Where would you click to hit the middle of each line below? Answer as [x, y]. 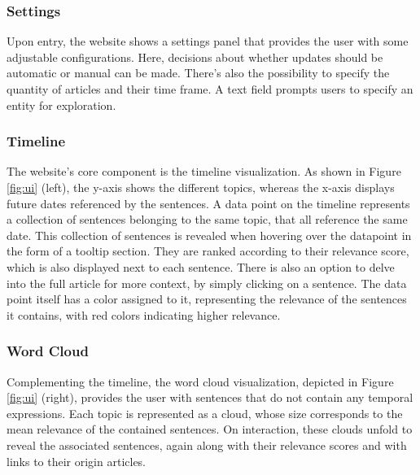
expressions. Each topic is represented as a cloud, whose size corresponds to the [205, 413]
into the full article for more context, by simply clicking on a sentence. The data [207, 283]
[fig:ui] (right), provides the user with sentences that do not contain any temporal [210, 397]
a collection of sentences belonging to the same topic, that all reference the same [207, 219]
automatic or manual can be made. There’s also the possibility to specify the [198, 73]
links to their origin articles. [77, 461]
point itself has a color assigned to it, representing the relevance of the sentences [207, 299]
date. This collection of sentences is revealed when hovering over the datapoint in [209, 235]
